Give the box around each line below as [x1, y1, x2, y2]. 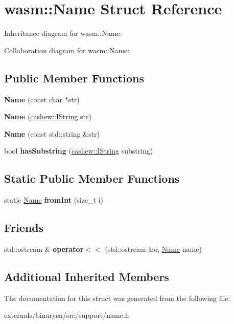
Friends [4, 220, 44, 235]
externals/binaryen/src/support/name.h [4, 310, 129, 320]
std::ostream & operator [4, 243, 84, 254]
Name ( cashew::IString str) [4, 111, 91, 122]
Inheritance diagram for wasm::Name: [4, 28, 122, 38]
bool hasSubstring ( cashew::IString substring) [4, 145, 153, 156]
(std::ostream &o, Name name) [105, 243, 202, 254]
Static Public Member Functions [4, 170, 180, 186]
